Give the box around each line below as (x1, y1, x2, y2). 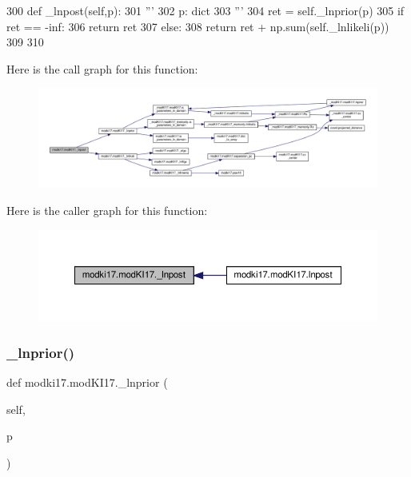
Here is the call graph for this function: (6, 60, 198, 77)
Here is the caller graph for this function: (6, 202, 208, 219)
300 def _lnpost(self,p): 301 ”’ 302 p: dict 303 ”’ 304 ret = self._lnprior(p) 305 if (6, 2, 405, 18)
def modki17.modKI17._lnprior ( (6, 374, 168, 391)
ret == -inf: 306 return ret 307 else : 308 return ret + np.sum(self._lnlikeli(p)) (6, 18, 389, 34)
